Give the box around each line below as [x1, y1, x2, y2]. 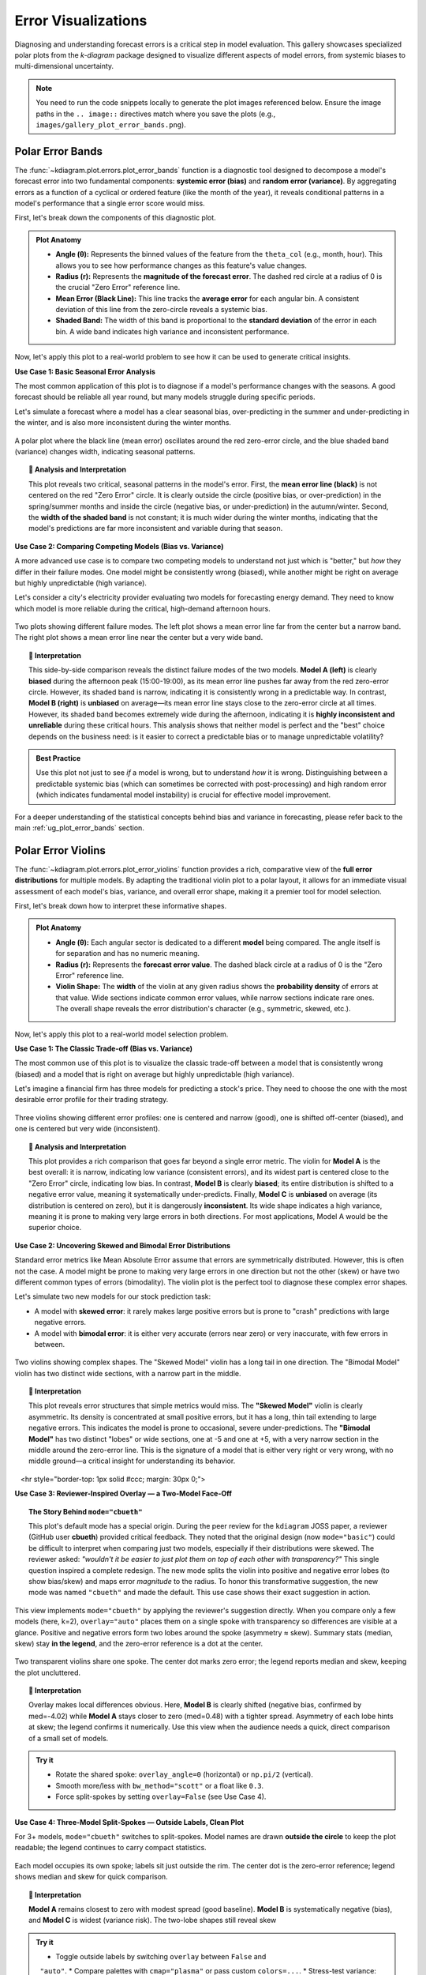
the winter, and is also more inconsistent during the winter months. [14, 418, 232, 427]
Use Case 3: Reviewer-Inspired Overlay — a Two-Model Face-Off [14, 1489, 233, 1499]
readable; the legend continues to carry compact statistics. [14, 1843, 207, 1853]
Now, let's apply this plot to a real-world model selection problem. [14, 1029, 229, 1039]
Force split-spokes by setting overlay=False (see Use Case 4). [55, 1792, 267, 1801]
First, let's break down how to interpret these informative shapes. [14, 901, 227, 911]
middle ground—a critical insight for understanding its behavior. [28, 1456, 236, 1465]
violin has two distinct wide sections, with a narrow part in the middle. [14, 1368, 241, 1378]
